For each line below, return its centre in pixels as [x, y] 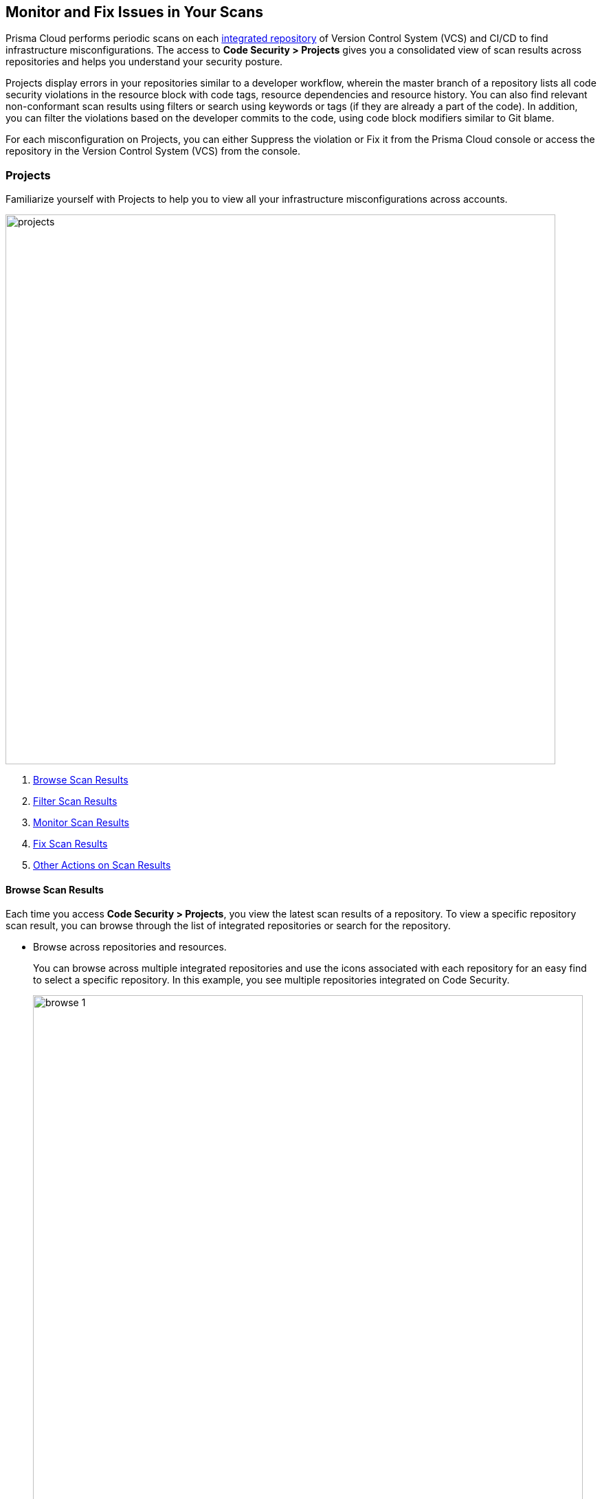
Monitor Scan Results [81, 823]
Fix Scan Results [70, 844]
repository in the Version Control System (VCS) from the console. [153, 151]
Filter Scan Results [75, 801]
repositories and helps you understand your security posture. [144, 62]
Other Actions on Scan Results [102, 865]
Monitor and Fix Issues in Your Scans [135, 12]
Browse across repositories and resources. [130, 947]
